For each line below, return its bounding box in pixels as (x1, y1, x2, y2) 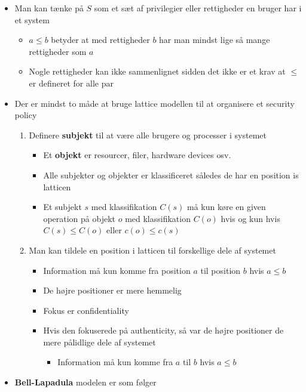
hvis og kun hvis (221, 212, 280, 224)
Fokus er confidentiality (43, 304, 129, 316)
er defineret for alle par (29, 76, 114, 89)
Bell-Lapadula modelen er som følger (14, 376, 157, 388)
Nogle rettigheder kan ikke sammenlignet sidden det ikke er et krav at (29, 65, 286, 78)
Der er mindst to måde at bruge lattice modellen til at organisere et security (14, 97, 295, 109)
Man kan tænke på (14, 2, 84, 14)
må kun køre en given (186, 200, 266, 213)
